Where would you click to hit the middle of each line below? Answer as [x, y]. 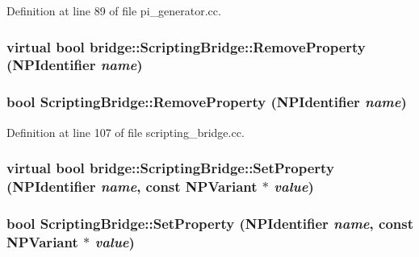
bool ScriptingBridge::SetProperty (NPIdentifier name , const [210, 223]
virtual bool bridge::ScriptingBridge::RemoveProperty [186, 46]
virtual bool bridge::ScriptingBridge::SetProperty [170, 168]
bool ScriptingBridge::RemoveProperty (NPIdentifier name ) [207, 102]
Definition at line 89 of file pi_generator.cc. [114, 10]
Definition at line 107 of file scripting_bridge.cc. [126, 132]
